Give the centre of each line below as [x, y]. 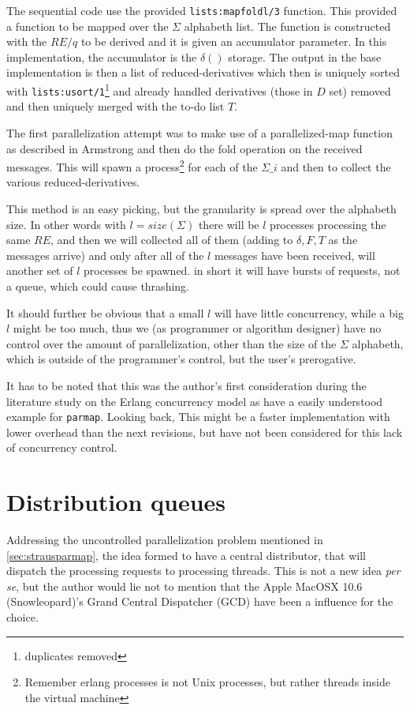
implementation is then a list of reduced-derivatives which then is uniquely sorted [203, 72]
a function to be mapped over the [88, 26]
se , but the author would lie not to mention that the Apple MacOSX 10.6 [184, 586]
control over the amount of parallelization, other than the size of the [171, 343]
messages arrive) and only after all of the [105, 255]
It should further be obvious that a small [105, 312]
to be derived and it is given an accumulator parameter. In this [234, 41]
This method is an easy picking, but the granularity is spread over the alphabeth [201, 208]
